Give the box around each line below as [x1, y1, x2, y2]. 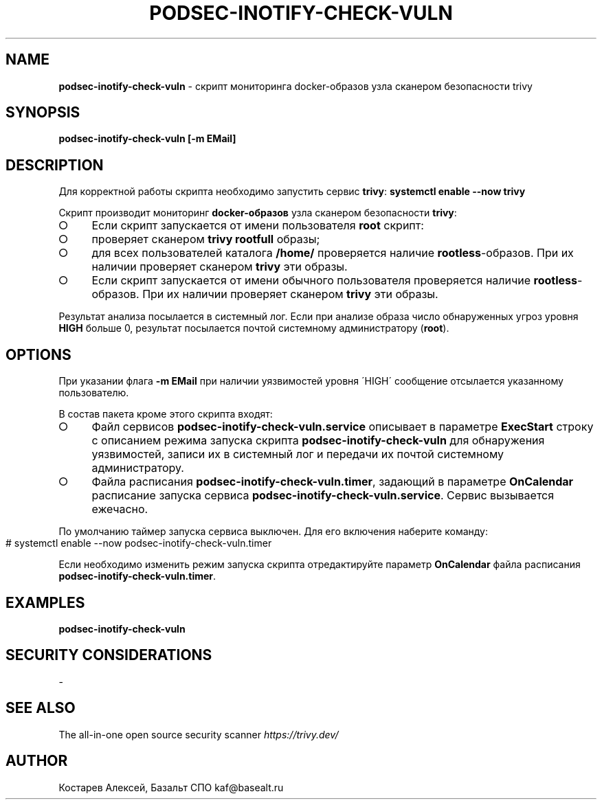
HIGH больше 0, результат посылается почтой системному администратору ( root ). [58, 322, 449, 335]
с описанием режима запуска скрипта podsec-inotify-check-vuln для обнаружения [91, 433, 545, 448]
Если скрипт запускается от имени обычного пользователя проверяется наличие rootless [91, 273, 577, 288]
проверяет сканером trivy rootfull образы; [91, 232, 320, 247]
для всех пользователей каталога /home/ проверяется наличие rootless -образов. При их [91, 246, 574, 260]
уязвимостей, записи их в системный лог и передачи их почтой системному [91, 447, 504, 462]
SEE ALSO [5, 699, 76, 717]
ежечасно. [91, 502, 148, 517]
